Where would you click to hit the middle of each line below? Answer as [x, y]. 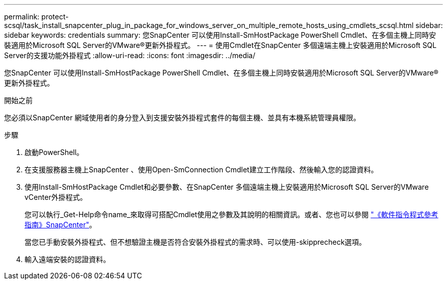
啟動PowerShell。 [54, 152]
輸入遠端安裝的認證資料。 [67, 259]
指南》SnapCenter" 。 [60, 225]
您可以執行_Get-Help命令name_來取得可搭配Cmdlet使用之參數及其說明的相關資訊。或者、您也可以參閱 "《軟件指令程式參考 [231, 214]
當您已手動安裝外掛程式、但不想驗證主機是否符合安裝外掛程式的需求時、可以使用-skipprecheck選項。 [195, 242]
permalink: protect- [36, 17]
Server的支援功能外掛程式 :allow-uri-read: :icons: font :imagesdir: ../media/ [130, 55]
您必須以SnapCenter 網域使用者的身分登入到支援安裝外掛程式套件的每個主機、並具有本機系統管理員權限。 [182, 118]
